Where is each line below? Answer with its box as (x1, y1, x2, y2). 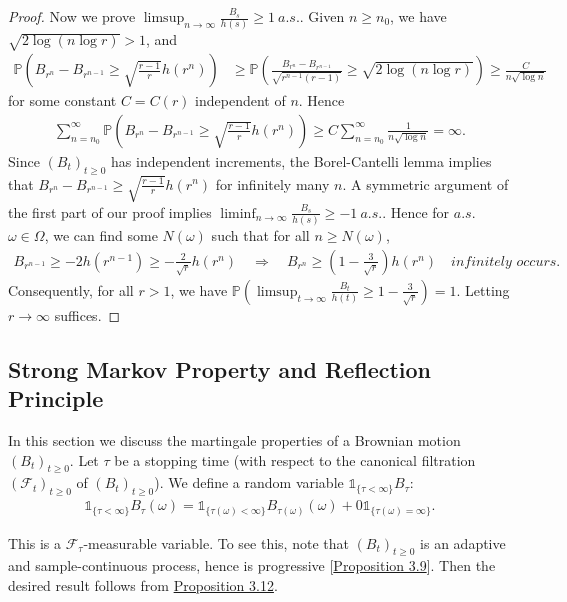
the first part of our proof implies (8, 201, 212, 222)
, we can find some (44, 225, 158, 246)
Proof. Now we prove (8, 6, 136, 26)
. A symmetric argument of (342, 173, 509, 194)
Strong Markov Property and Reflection (8, 353, 432, 384)
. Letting (456, 279, 510, 300)
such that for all (211, 225, 310, 246)
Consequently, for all (8, 279, 134, 300)
